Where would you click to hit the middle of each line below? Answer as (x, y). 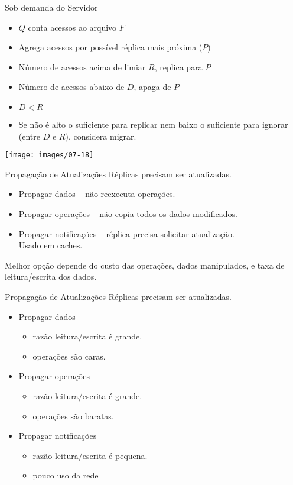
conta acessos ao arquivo (72, 27)
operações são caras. (69, 356)
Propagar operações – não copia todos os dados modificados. (128, 214)
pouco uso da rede (66, 475)
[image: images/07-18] (49, 155)
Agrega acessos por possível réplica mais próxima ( (110, 47)
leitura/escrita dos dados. (51, 277)
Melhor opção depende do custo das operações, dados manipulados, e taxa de (145, 265)
